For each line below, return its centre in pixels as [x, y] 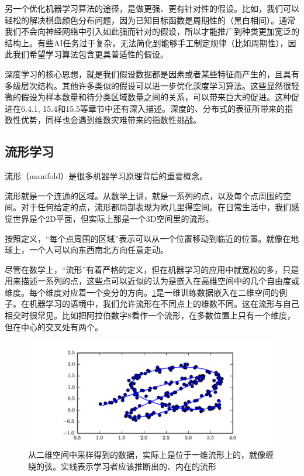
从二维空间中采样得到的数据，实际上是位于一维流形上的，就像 [147, 455]
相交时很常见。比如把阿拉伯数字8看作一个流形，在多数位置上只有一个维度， [150, 315]
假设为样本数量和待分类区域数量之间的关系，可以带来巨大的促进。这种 [156, 97]
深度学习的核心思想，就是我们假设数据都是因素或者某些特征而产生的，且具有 [152, 73]
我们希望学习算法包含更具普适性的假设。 [90, 54]
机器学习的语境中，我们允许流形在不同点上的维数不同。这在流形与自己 [164, 304]
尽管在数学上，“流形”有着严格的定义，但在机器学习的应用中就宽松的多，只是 [152, 269]
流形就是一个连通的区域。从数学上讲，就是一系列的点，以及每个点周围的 [144, 195]
